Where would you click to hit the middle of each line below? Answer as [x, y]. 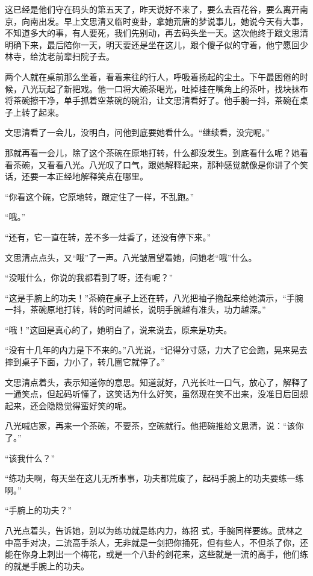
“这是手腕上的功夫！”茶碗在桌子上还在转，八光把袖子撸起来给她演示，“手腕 [154, 297]
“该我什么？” [30, 458]
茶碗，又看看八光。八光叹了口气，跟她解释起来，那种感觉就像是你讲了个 [156, 164]
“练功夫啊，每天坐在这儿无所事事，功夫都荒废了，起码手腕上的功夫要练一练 [154, 478]
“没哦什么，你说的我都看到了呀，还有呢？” [89, 277]
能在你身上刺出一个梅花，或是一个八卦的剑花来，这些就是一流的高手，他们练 [156, 554]
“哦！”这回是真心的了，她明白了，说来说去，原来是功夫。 [119, 329]
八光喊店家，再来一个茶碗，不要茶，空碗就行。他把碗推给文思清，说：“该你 [154, 426]
